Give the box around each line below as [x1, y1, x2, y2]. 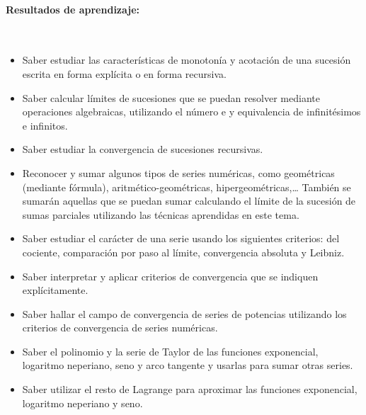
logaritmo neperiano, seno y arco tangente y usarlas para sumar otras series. [22, 358, 353, 373]
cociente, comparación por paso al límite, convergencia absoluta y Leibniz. [22, 244, 345, 259]
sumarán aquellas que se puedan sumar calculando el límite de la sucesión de [22, 193, 356, 208]
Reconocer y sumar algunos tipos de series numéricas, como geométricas [22, 165, 335, 180]
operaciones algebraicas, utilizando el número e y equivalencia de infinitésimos [22, 104, 361, 119]
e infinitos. [22, 118, 68, 132]
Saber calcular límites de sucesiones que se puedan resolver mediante [22, 90, 320, 105]
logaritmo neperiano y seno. [22, 395, 143, 410]
